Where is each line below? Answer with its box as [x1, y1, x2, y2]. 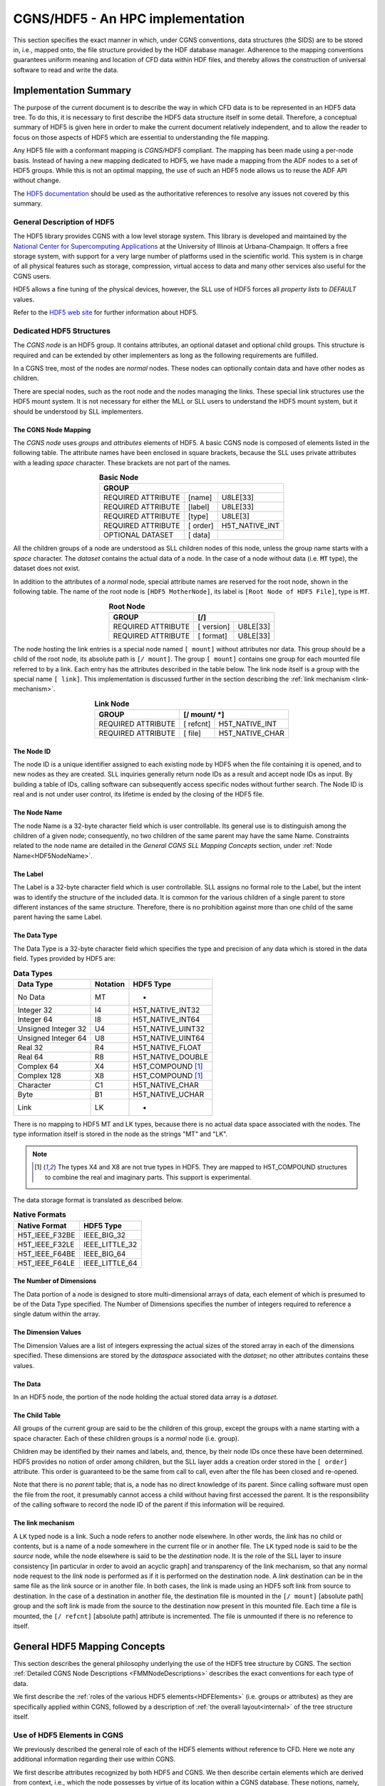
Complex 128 [17, 1070, 62, 1080]
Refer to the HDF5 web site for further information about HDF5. [13, 308, 198, 317]
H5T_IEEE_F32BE [17, 1229, 76, 1239]
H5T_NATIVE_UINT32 [133, 1024, 205, 1034]
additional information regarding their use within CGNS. [13, 1755, 176, 1764]
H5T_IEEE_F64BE [17, 1249, 76, 1259]
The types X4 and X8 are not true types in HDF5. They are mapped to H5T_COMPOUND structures [57, 1163, 347, 1172]
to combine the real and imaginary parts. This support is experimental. [45, 1172, 252, 1182]
